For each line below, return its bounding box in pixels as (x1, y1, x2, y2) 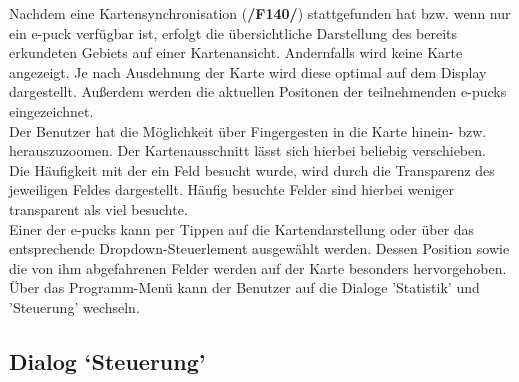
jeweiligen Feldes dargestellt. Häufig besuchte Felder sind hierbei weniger (9, 179, 454, 200)
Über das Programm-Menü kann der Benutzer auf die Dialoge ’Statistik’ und (9, 277, 480, 298)
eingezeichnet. (9, 100, 94, 121)
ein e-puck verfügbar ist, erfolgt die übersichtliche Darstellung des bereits (9, 22, 458, 43)
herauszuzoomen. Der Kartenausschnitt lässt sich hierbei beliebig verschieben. (9, 140, 486, 161)
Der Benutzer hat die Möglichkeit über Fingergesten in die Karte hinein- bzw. (9, 120, 487, 141)
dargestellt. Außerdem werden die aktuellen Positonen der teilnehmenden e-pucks (9, 81, 507, 102)
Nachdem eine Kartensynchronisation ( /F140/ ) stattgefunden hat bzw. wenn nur (9, 3, 511, 23)
